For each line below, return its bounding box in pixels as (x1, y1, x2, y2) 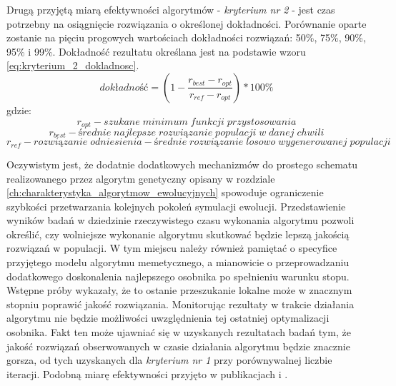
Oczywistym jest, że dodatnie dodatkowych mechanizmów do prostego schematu (6, 156, 358, 171)
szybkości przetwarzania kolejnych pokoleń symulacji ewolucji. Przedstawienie (6, 198, 346, 213)
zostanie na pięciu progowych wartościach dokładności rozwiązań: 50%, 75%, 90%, (6, 30, 366, 45)
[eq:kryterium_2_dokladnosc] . (6, 58, 139, 73)
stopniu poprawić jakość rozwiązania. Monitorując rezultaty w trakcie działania (6, 296, 355, 311)
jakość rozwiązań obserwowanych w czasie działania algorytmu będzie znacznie (6, 338, 350, 353)
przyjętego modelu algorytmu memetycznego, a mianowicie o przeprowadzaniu (6, 255, 350, 270)
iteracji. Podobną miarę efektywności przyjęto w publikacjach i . (6, 366, 288, 381)
